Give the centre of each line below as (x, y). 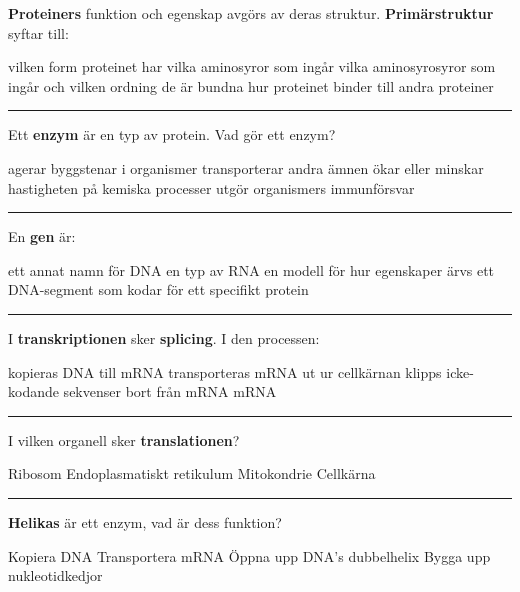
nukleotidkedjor (55, 575)
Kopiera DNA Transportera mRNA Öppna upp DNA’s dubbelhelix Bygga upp (249, 555)
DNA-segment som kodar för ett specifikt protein (158, 289)
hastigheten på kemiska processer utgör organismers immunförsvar (211, 187)
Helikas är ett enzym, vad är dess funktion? (145, 521)
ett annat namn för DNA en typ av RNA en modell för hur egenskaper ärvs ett (251, 269)
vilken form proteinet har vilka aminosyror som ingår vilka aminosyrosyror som (252, 66)
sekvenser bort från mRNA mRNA (170, 391)
